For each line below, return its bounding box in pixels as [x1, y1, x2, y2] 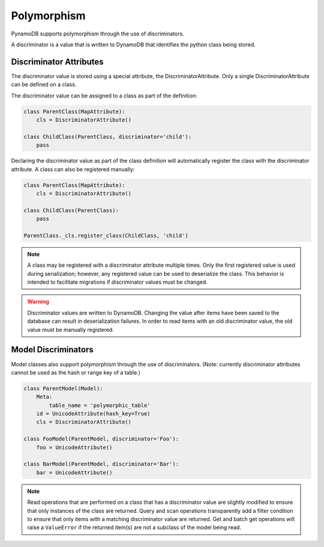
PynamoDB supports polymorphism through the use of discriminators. [11, 30, 184, 37]
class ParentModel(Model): [23, 385, 103, 392]
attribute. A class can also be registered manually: [11, 165, 135, 173]
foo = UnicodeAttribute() [36, 444, 113, 451]
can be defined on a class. [11, 81, 77, 88]
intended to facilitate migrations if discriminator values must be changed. [27, 278, 208, 286]
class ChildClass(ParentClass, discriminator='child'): [23, 133, 192, 140]
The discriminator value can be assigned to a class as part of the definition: [11, 92, 197, 99]
